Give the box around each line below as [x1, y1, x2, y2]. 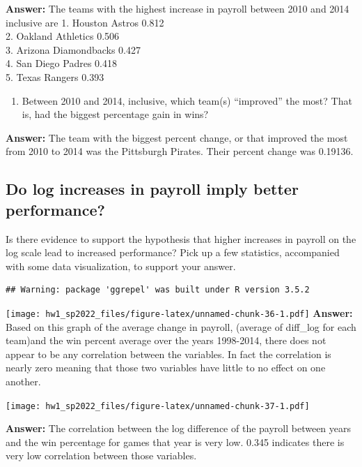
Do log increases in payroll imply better [6, 178, 299, 200]
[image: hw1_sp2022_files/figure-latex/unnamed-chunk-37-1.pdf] [6, 401, 310, 411]
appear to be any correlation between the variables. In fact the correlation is [6, 346, 331, 361]
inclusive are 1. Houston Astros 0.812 [6, 15, 164, 29]
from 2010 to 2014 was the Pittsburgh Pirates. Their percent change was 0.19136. [6, 144, 354, 158]
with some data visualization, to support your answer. [6, 258, 236, 273]
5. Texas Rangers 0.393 [6, 69, 104, 84]
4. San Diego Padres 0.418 [6, 56, 117, 71]
